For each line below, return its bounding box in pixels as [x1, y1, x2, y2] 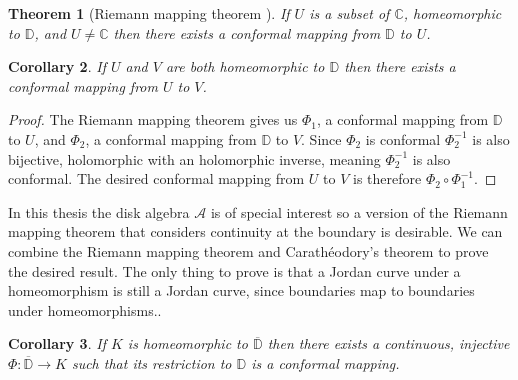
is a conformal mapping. [251, 352, 400, 373]
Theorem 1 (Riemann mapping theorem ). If [8, 3, 290, 23]
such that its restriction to [71, 352, 232, 373]
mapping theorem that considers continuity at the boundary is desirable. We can [8, 221, 503, 242]
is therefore [353, 168, 422, 189]
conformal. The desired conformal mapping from [8, 168, 305, 189]
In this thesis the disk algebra [8, 201, 190, 222]
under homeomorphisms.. [8, 299, 162, 320]
